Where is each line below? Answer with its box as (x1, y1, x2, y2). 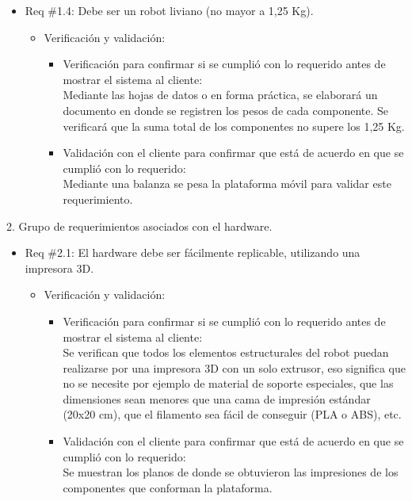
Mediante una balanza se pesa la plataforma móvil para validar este (63, 175, 391, 192)
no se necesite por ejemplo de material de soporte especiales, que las (63, 375, 394, 392)
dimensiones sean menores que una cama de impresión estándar (63, 390, 371, 407)
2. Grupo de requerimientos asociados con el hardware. (6, 217, 273, 234)
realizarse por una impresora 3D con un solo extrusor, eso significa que (63, 359, 406, 376)
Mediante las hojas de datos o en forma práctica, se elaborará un (63, 86, 378, 103)
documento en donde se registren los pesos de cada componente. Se (63, 101, 389, 118)
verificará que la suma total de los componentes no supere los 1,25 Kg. (63, 117, 405, 134)
